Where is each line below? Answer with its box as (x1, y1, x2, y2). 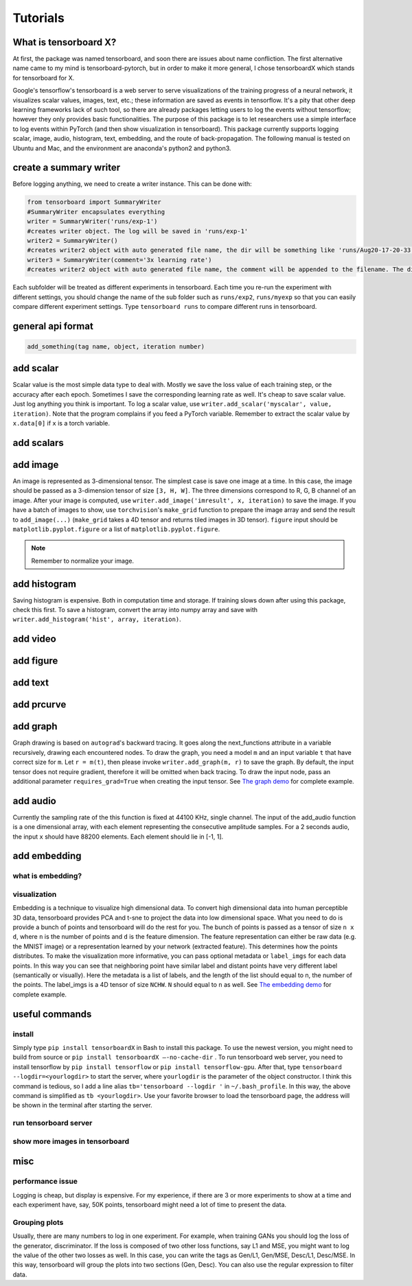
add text (12, 677, 49, 689)
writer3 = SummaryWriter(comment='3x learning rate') (27, 256, 212, 264)
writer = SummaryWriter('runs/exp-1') (27, 218, 158, 226)
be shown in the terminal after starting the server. (12, 1101, 152, 1110)
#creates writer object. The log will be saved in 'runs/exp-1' (27, 227, 249, 235)
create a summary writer (12, 162, 121, 174)
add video (12, 633, 56, 645)
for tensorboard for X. (12, 73, 75, 82)
